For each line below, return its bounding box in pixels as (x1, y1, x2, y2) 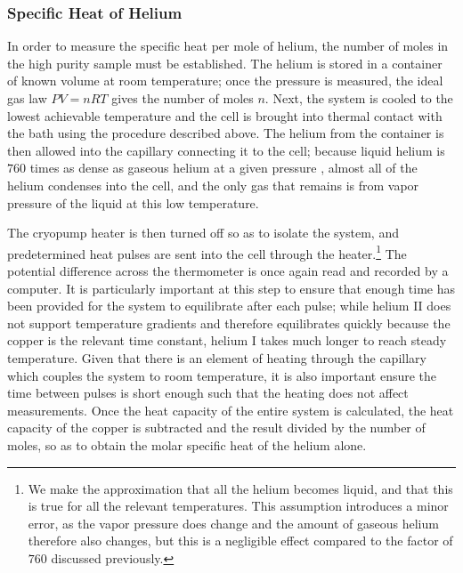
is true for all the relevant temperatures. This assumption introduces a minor (28, 496, 449, 515)
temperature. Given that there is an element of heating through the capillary (7, 348, 426, 367)
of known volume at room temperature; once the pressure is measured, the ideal (7, 71, 443, 90)
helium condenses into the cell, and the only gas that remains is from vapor (7, 175, 419, 194)
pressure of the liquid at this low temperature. (7, 193, 259, 212)
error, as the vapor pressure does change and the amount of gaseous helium (28, 513, 439, 532)
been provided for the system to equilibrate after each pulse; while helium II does (7, 296, 451, 315)
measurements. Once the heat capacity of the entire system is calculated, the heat (7, 400, 454, 419)
